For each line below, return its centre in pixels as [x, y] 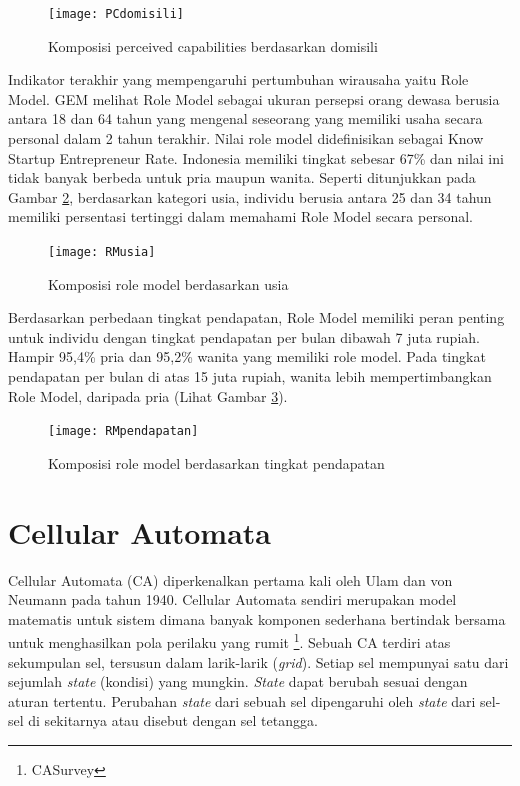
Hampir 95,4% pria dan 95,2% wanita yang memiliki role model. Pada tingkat [247, 356]
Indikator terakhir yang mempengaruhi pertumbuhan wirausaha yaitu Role [238, 79]
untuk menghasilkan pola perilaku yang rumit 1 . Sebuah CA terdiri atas [229, 641]
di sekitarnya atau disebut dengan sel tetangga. [173, 720]
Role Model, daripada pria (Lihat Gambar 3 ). [148, 395]
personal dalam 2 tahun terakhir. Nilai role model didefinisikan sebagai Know [246, 138]
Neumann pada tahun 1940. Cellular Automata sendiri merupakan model [232, 599]
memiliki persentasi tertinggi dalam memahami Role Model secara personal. [240, 216]
